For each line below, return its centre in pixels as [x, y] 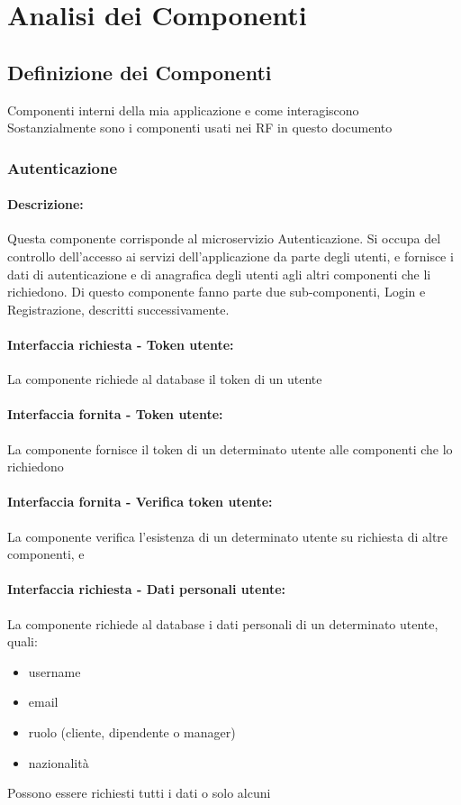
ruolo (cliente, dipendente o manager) [132, 732]
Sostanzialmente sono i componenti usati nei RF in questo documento [200, 128]
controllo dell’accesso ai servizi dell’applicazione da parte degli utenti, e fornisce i [230, 256]
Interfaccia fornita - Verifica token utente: [140, 502]
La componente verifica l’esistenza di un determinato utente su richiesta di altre [228, 536]
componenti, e [46, 554]
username [54, 671]
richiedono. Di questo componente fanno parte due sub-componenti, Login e [217, 292]
